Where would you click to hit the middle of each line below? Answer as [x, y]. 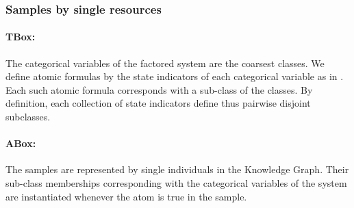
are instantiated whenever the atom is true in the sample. [126, 196]
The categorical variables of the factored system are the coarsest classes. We [165, 63]
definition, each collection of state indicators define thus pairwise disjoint [158, 103]
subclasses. [28, 117]
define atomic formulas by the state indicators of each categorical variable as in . [175, 76]
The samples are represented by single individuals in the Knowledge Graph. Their [177, 169]
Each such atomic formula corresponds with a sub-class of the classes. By [159, 89]
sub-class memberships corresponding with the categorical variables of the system [176, 183]
